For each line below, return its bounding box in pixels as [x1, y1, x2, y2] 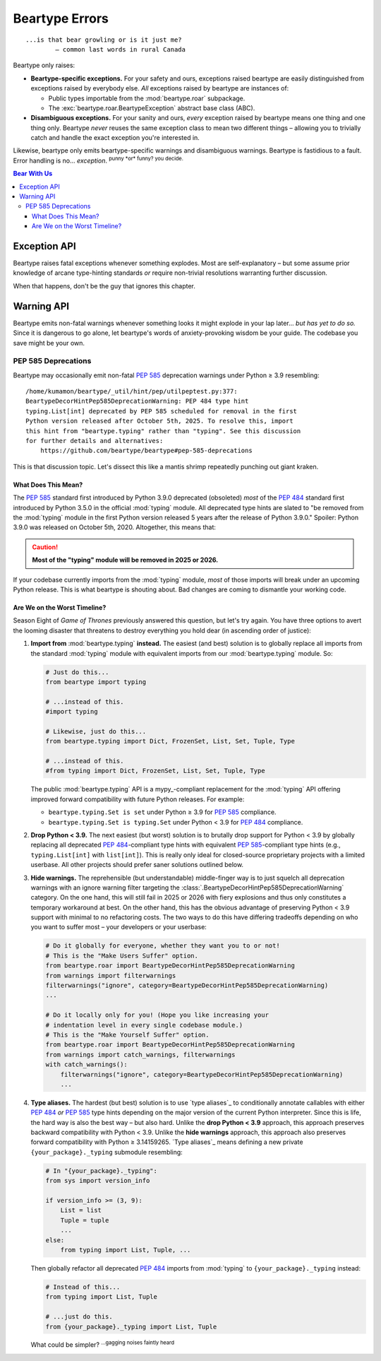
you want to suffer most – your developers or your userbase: [30, 923, 207, 931]
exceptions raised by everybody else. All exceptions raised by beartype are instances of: [30, 84, 289, 93]
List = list [60, 1206, 102, 1215]
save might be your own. [13, 338, 85, 347]
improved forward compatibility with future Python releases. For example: [30, 795, 245, 803]
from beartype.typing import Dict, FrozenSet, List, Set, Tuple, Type [45, 737, 296, 746]
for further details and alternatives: [25, 437, 164, 445]
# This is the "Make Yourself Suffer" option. [45, 1030, 210, 1039]
